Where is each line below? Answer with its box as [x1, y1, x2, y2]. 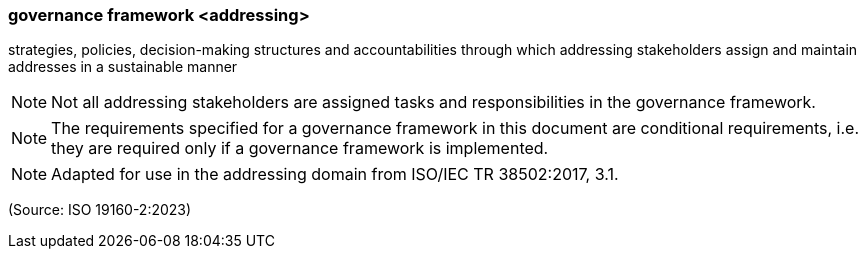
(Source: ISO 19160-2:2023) [8, 201, 192, 219]
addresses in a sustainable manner [8, 58, 238, 76]
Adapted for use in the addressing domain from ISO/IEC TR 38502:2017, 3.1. [51, 164, 619, 185]
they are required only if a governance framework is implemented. [51, 138, 549, 159]
